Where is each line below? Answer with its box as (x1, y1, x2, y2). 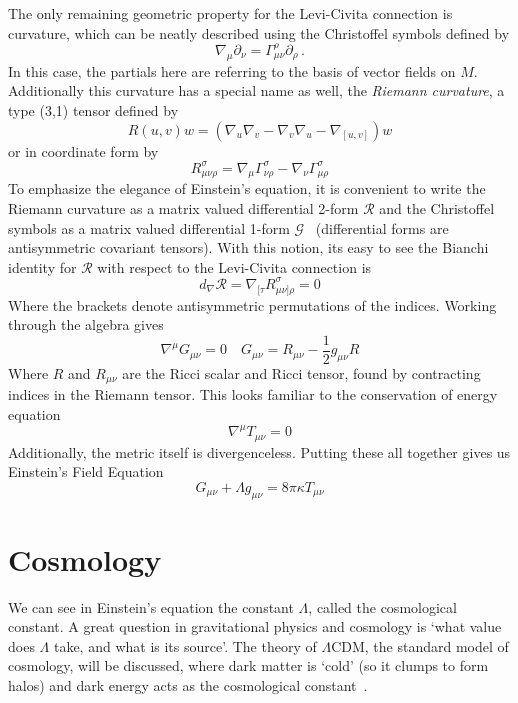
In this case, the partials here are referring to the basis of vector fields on (8, 60, 456, 81)
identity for (8, 256, 77, 277)
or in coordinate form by (8, 140, 159, 161)
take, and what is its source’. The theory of (53, 635, 317, 656)
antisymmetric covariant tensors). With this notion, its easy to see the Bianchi (8, 237, 489, 258)
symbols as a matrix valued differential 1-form (8, 217, 290, 238)
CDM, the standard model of (331, 635, 509, 656)
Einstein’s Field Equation (8, 461, 164, 482)
